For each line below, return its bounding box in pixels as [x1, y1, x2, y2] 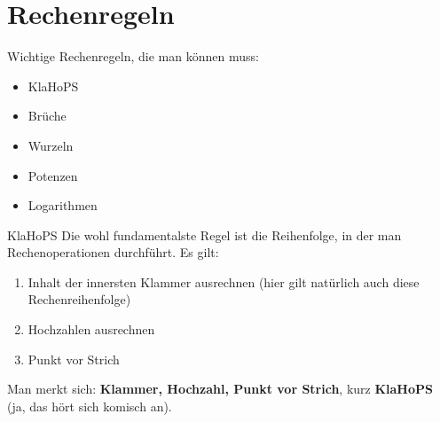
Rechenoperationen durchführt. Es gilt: [7, 243, 219, 262]
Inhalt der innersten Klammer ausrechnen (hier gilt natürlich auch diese [27, 272, 420, 291]
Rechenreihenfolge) [27, 290, 131, 309]
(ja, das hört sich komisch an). [7, 396, 172, 415]
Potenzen [27, 166, 78, 184]
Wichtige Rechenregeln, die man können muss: [7, 47, 259, 66]
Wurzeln [27, 136, 74, 154]
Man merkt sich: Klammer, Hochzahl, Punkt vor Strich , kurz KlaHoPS [7, 379, 433, 398]
